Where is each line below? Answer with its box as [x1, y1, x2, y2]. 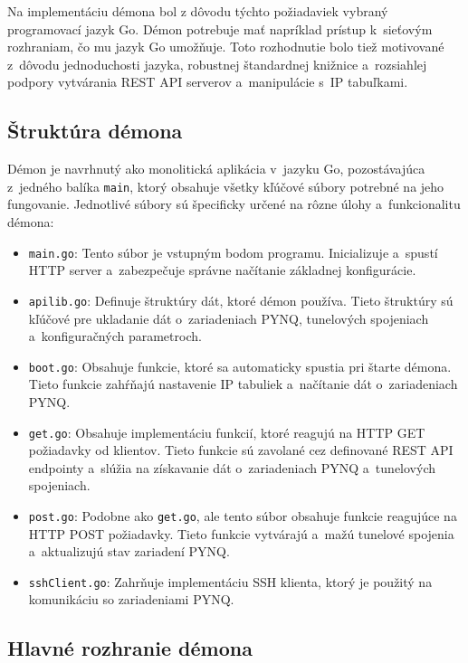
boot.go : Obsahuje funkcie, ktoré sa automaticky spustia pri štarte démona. [28, 356, 452, 375]
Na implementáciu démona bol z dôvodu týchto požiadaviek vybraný [7, 2, 388, 20]
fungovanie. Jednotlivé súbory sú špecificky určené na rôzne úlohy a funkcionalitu [7, 194, 461, 213]
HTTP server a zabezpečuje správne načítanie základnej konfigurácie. [28, 260, 416, 279]
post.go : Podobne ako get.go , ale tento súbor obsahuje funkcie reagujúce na [28, 506, 457, 525]
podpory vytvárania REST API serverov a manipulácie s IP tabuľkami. [7, 72, 408, 91]
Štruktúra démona [7, 117, 183, 145]
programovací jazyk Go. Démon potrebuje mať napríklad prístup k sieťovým [7, 19, 433, 38]
